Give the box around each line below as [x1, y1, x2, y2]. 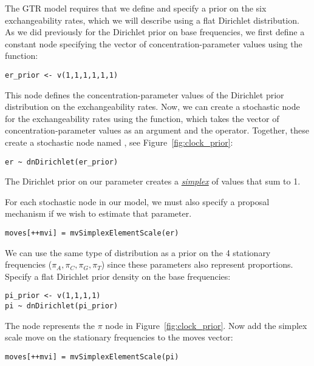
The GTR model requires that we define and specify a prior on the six [5, 2, 267, 14]
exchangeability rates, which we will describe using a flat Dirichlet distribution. [5, 13, 299, 26]
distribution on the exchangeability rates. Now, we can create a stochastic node [5, 100, 300, 113]
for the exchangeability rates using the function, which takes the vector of [5, 112, 279, 124]
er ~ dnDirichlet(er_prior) [5, 157, 118, 166]
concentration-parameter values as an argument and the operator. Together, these [5, 124, 309, 137]
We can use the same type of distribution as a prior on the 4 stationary [5, 246, 271, 259]
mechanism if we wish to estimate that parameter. [5, 207, 192, 220]
